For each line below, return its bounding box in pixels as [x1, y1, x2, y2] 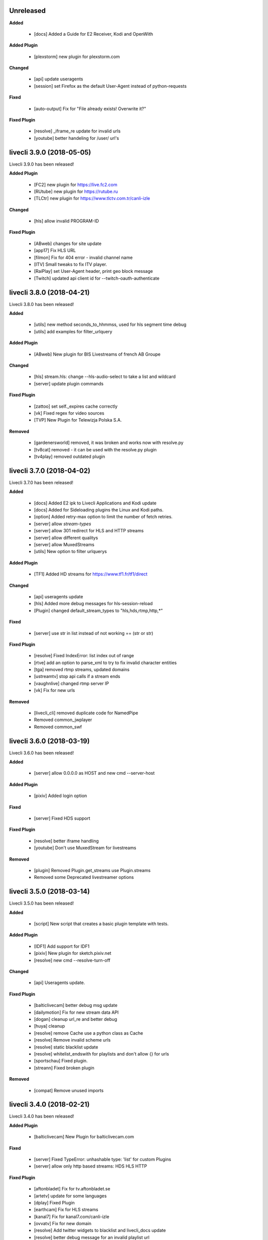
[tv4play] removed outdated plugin [34, 453, 105, 459]
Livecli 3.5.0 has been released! [9, 900, 74, 906]
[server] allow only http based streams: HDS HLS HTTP [34, 1163, 147, 1169]
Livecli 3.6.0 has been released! [9, 749, 74, 756]
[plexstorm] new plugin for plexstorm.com [34, 54, 120, 60]
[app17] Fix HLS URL [34, 248, 76, 253]
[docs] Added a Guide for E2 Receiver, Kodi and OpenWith [34, 31, 153, 37]
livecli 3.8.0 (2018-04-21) [9, 288, 90, 297]
